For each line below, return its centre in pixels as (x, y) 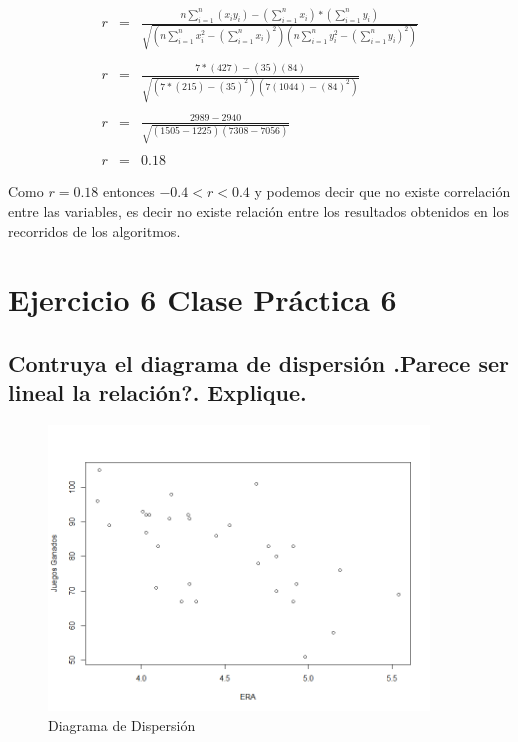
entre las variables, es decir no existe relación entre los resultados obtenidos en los (258, 211)
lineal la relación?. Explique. (157, 392)
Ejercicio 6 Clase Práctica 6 (202, 299)
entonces (128, 191)
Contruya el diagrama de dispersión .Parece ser (258, 363)
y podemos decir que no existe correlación (382, 191)
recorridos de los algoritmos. (94, 230)
